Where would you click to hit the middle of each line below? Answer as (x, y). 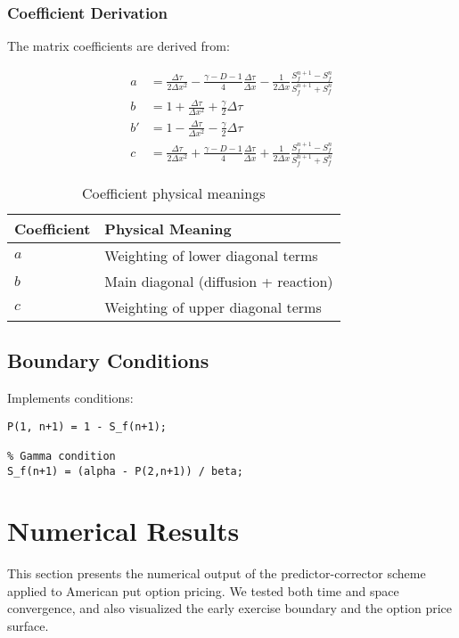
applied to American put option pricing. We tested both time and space (203, 590)
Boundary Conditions (108, 360)
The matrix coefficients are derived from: (119, 46)
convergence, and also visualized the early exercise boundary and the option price (229, 608)
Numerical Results (123, 531)
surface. (28, 626)
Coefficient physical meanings (174, 192)
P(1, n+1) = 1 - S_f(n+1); (87, 426)
